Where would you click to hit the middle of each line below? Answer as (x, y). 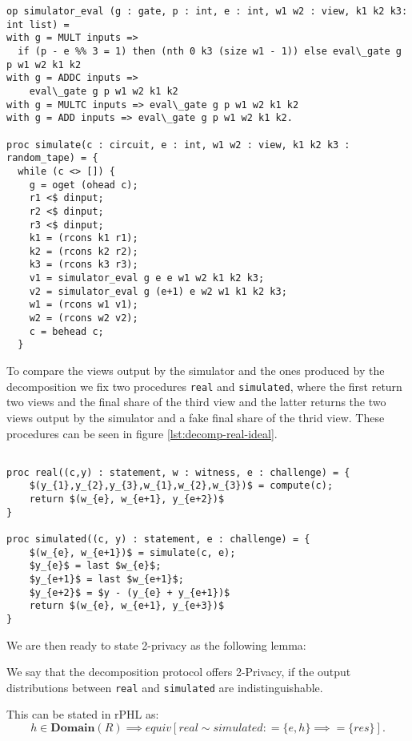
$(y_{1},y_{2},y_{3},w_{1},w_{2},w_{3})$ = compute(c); (181, 486)
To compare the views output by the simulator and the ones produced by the (196, 370)
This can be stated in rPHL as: (83, 714)
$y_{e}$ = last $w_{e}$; (95, 566)
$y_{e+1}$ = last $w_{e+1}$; (106, 579)
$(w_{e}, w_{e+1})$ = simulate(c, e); (132, 552)
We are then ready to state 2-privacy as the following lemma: (156, 644)
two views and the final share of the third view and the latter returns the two (196, 402)
